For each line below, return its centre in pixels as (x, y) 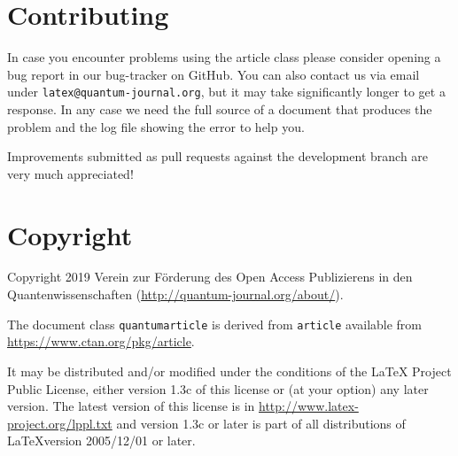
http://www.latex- (309, 406)
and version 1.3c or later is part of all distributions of (261, 423)
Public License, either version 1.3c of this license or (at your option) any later (218, 388)
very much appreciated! (70, 173)
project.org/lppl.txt (60, 423)
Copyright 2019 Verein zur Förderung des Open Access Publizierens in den (210, 277)
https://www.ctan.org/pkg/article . (101, 341)
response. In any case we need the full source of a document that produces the (220, 108)
